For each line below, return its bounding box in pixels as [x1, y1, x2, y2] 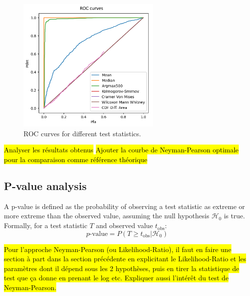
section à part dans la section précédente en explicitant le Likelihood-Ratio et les [4, 254, 247, 264]
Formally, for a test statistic [4, 220, 88, 231]
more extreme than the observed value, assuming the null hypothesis [4, 211, 209, 221]
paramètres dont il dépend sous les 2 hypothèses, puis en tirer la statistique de [4, 263, 239, 273]
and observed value [95, 220, 153, 231]
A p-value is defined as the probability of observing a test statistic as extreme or [4, 201, 245, 211]
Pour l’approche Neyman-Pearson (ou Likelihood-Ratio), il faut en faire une [4, 244, 231, 254]
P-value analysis [4, 178, 87, 193]
